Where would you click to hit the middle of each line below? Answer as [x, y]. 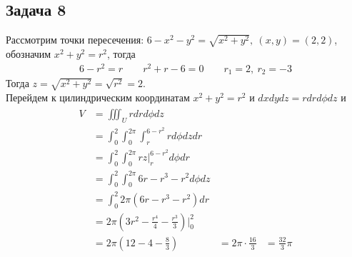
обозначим [29, 53]
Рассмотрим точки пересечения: [75, 40]
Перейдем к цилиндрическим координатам [98, 97]
